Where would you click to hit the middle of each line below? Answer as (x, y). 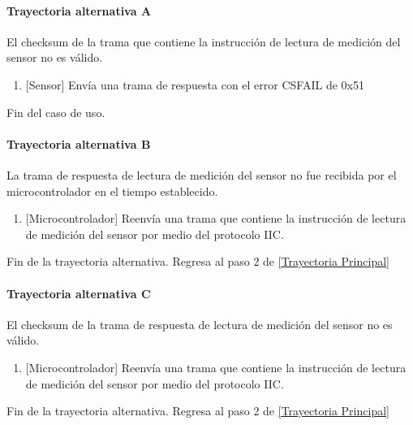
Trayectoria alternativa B (79, 143)
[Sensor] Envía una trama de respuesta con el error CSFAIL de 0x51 (195, 84)
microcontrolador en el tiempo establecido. (112, 191)
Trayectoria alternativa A (79, 10)
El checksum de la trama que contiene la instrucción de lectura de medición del (204, 41)
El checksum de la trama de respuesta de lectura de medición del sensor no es (200, 324)
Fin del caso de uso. (56, 112)
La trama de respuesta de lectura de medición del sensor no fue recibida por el (202, 174)
